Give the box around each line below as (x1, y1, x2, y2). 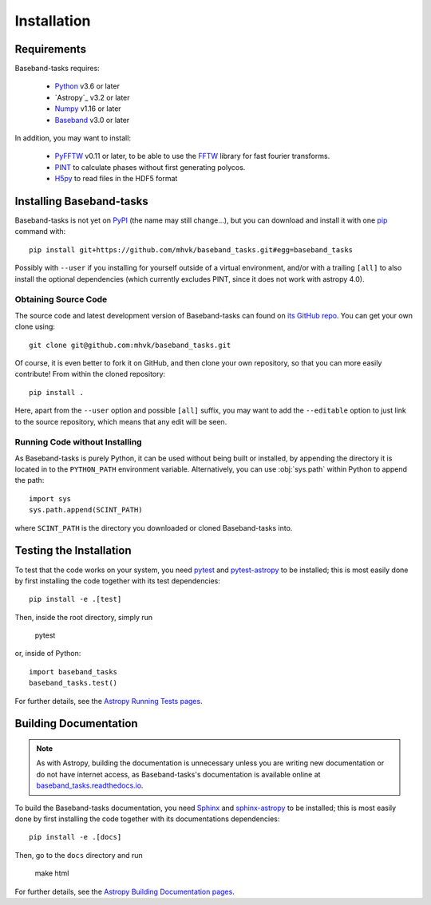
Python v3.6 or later (54, 81, 120, 91)
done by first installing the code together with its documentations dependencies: (14, 814, 280, 824)
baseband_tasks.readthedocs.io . (36, 781, 144, 790)
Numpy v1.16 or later (54, 104, 121, 113)
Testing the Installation (14, 543, 132, 558)
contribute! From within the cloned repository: (14, 370, 166, 379)
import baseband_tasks (29, 667, 118, 676)
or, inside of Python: (14, 649, 81, 658)
